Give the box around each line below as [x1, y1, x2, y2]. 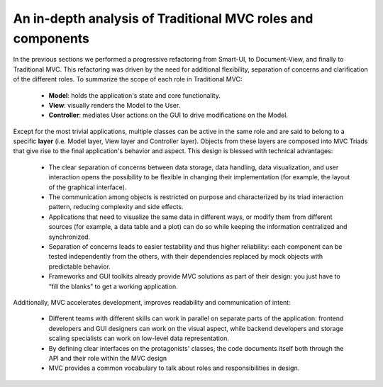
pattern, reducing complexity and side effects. [48, 203, 184, 211]
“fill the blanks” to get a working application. [48, 282, 178, 291]
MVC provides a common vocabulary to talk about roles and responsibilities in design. [48, 364, 300, 372]
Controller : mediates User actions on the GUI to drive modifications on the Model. [48, 111, 289, 120]
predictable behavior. [48, 262, 111, 271]
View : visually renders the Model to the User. [48, 101, 181, 109]
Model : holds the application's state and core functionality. [48, 91, 221, 99]
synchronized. [48, 232, 91, 241]
